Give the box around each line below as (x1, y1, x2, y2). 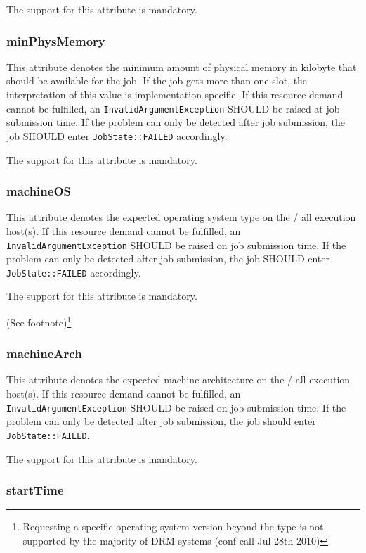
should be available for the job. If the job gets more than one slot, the (6, 73, 308, 88)
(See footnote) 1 (6, 313, 72, 329)
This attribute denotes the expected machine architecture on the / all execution (6, 372, 351, 387)
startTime (6, 481, 64, 499)
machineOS (6, 182, 71, 200)
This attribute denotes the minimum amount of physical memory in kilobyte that (6, 59, 357, 74)
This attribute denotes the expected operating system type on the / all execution (6, 210, 356, 224)
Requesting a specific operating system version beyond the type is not (22, 519, 324, 534)
